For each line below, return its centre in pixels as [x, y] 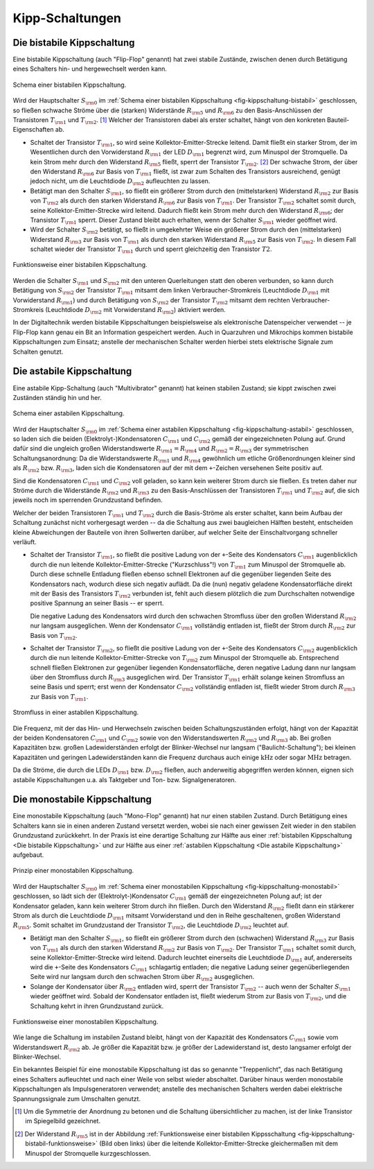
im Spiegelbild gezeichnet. [63, 1121]
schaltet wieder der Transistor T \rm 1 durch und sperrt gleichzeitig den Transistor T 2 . [151, 250]
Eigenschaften [33, 130]
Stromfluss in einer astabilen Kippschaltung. [76, 712]
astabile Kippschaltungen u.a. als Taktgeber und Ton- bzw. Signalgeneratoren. [125, 779]
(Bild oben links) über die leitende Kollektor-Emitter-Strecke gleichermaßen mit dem [219, 1143]
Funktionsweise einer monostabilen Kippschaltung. [86, 1021]
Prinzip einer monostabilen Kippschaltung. [73, 871]
